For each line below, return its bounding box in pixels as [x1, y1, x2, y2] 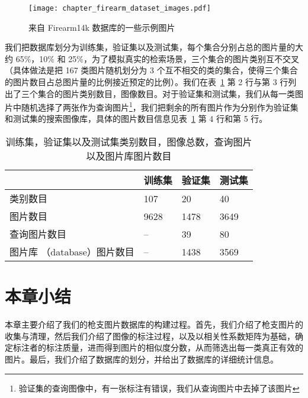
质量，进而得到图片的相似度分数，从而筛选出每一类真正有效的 [62, 341, 303, 354]
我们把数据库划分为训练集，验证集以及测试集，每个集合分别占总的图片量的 [5, 41, 295, 53]
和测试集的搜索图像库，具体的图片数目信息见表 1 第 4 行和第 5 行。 [5, 112, 268, 125]
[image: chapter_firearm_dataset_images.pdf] [28, 4, 211, 12]
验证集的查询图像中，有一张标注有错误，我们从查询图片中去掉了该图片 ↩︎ [18, 381, 300, 394]
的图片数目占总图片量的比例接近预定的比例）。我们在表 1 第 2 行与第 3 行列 [5, 76, 297, 88]
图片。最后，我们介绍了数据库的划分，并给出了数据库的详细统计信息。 [5, 352, 278, 365]
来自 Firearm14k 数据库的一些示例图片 [28, 21, 175, 33]
